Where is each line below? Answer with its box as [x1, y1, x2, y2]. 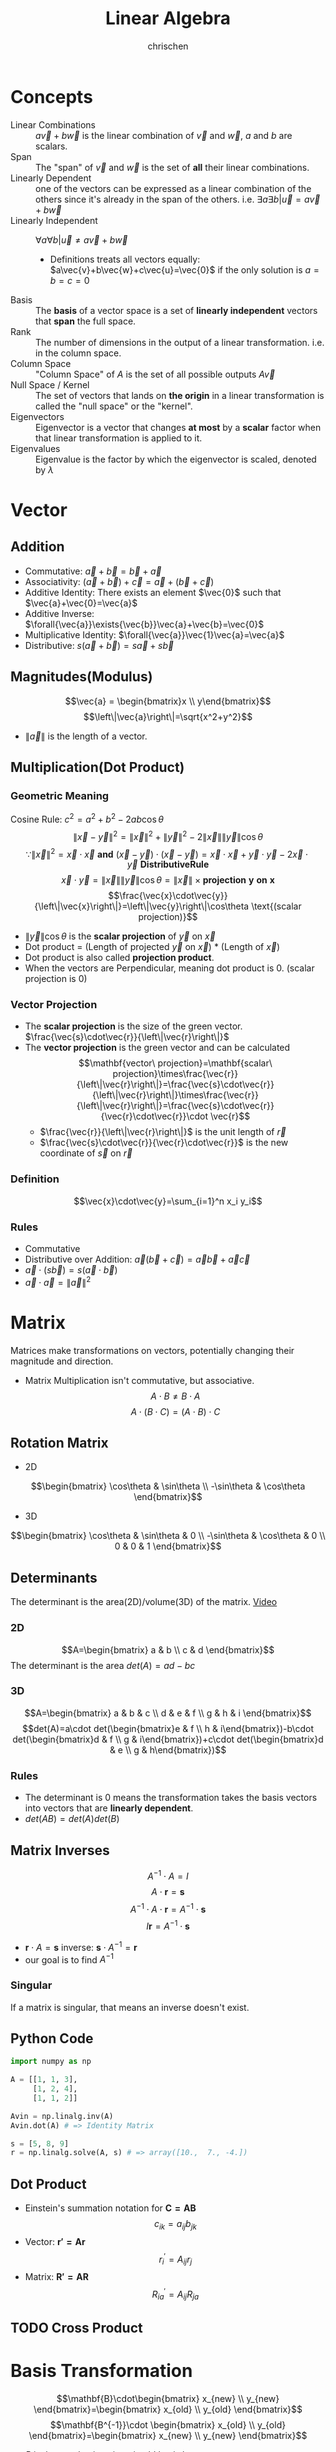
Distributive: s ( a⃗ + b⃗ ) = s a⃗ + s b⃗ [24, 639, 175, 651]
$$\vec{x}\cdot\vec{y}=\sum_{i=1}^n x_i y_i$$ [73, 1195, 263, 1207]
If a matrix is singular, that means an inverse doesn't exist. [10, 2001, 250, 2013]
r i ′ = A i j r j [158, 2251, 193, 2267]
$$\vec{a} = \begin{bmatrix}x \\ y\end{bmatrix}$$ [64, 695, 272, 707]
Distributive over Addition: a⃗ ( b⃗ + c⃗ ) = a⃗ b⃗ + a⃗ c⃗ [24, 1253, 251, 1266]
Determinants [10, 1569, 98, 1586]
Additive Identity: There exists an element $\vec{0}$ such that [24, 586, 282, 598]
